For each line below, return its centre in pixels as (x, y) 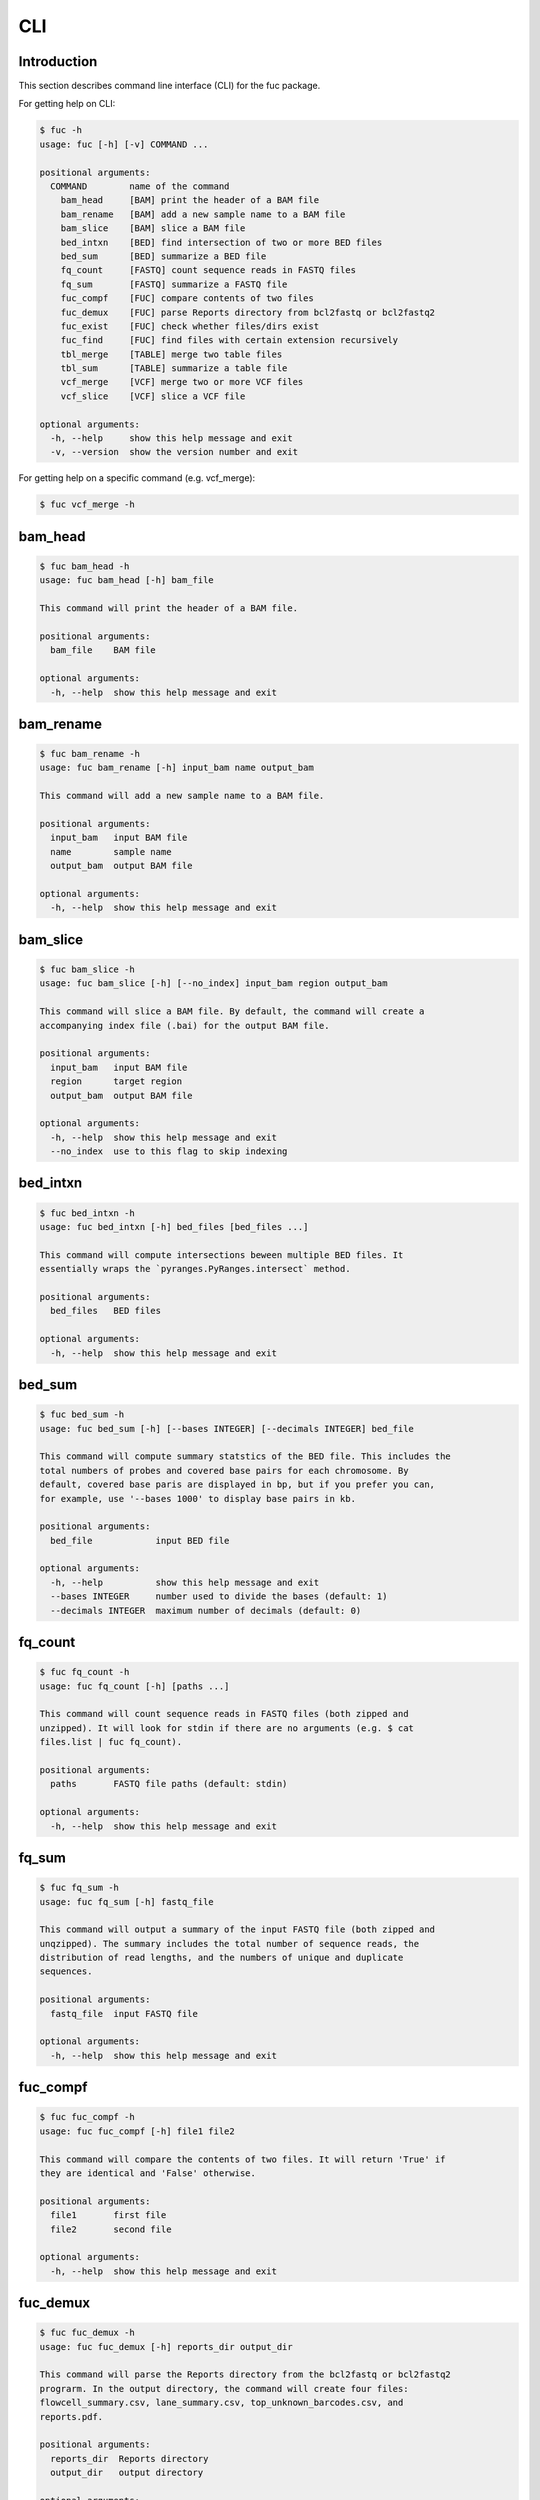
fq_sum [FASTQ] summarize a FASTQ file (174, 284)
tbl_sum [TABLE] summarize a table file (174, 368)
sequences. (66, 1971)
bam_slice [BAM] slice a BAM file (153, 228)
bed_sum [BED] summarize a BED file (163, 256)
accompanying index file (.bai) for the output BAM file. (184, 1025)
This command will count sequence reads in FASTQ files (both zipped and (224, 1714)
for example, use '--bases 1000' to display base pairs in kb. (198, 1498)
